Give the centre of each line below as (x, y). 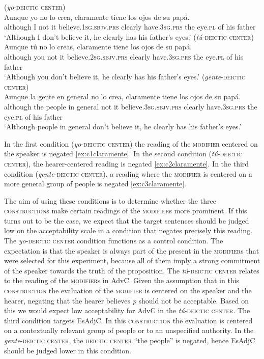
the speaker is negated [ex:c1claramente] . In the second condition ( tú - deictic (123, 154)
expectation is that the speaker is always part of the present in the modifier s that (132, 250)
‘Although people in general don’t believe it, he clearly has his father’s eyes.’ (123, 127)
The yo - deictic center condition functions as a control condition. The (114, 241)
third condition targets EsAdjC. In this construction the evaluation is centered (128, 320)
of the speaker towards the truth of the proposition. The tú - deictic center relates (132, 270)
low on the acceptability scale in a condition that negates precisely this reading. (128, 230)
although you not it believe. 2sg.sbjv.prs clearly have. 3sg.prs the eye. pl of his (124, 56)
